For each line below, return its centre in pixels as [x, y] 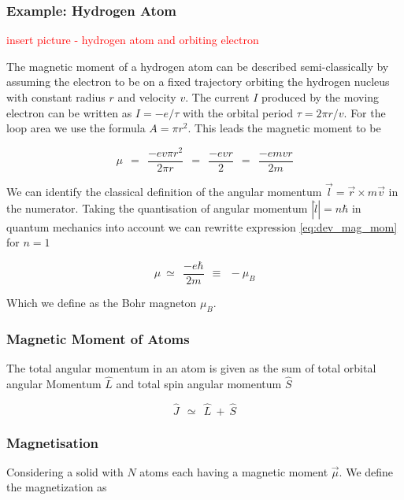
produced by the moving [321, 97]
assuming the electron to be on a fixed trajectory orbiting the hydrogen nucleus [198, 81]
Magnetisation [52, 442]
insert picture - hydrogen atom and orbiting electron [133, 40]
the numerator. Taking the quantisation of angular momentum [157, 207]
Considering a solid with [65, 471]
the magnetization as [57, 487]
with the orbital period [238, 112]
